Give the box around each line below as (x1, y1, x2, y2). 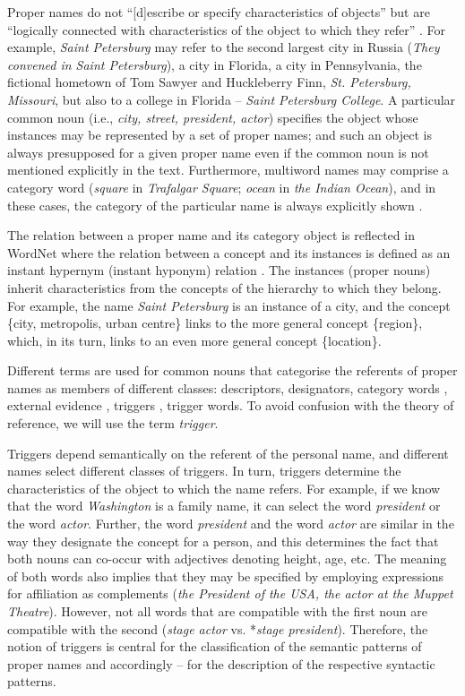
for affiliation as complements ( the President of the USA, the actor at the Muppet (7, 584, 453, 603)
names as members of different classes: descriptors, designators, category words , (7, 378, 448, 397)
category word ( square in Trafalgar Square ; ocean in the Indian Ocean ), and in (7, 177, 436, 196)
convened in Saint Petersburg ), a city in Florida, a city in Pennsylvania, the (7, 55, 422, 73)
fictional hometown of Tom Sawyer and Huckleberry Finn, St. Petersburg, (7, 73, 411, 91)
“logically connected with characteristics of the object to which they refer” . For (7, 20, 445, 39)
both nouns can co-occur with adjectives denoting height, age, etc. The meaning (7, 549, 447, 568)
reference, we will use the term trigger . (7, 414, 219, 433)
